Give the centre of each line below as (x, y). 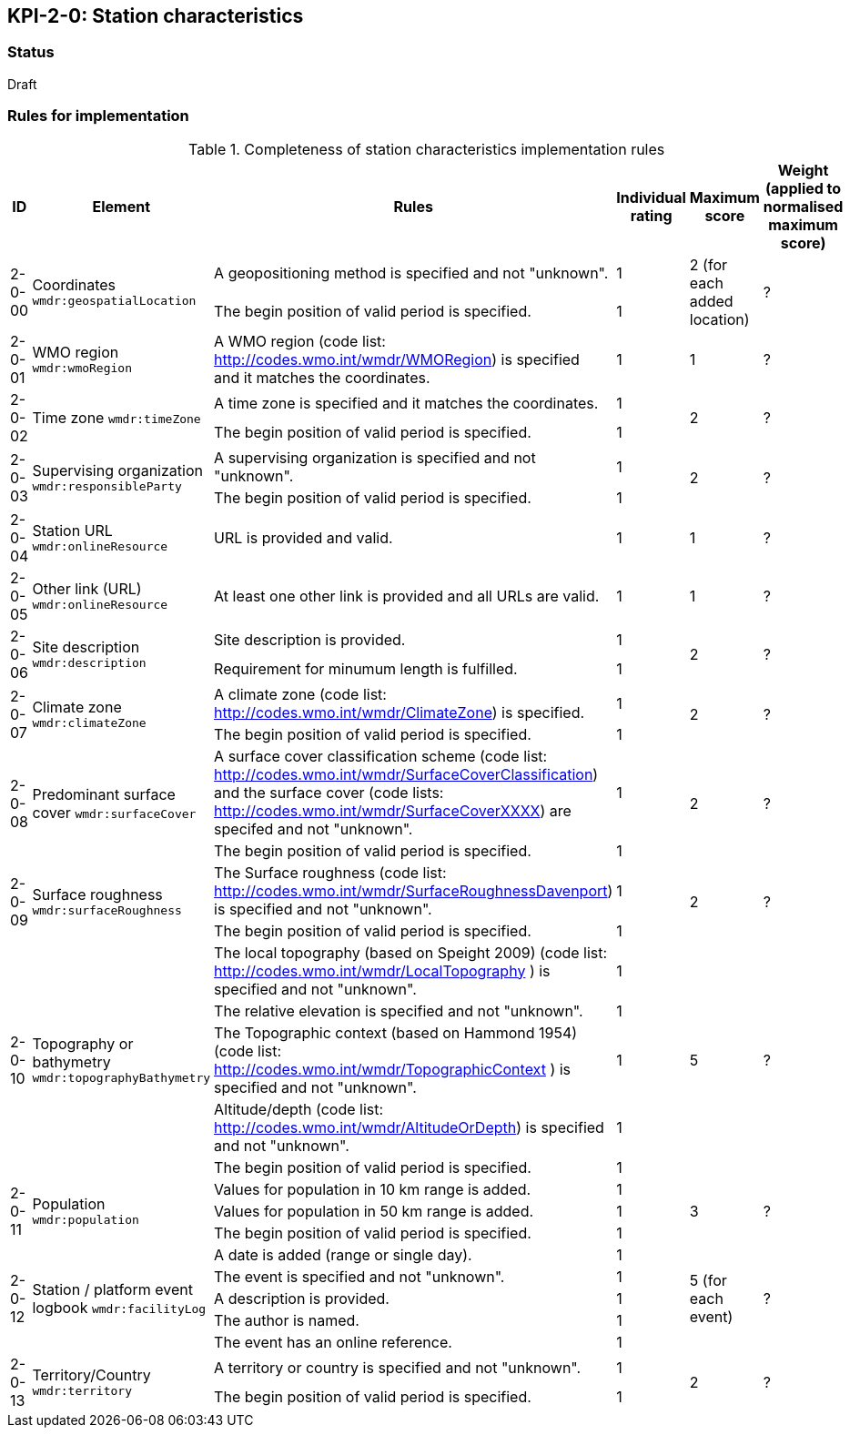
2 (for (708, 264)
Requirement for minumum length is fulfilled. (366, 668)
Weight (803, 170)
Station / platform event (112, 1289)
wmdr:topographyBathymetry (121, 1078)
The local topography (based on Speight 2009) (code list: (411, 952)
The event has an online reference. (333, 1342)
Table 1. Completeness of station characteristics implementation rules (427, 149)
